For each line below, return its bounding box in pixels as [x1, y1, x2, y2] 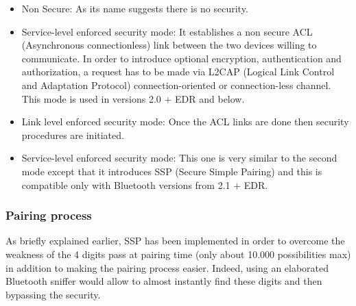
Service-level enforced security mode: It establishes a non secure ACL [21, 24, 313, 38]
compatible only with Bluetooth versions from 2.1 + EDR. [21, 177, 268, 192]
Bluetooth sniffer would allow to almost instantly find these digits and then [5, 274, 322, 288]
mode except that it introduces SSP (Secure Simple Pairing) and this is [21, 164, 322, 178]
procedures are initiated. [21, 127, 124, 142]
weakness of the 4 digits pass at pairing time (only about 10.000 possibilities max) [5, 246, 351, 261]
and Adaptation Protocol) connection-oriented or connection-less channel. [21, 77, 331, 92]
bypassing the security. [5, 287, 101, 301]
